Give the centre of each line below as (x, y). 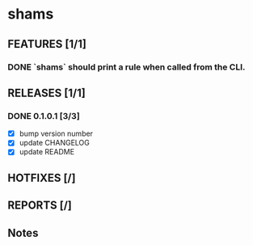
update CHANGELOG (54, 143)
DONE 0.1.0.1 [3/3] (44, 116)
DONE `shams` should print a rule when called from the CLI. (126, 67)
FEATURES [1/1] (47, 44)
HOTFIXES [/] (42, 177)
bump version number (56, 133)
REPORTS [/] (40, 206)
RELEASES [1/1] (46, 93)
